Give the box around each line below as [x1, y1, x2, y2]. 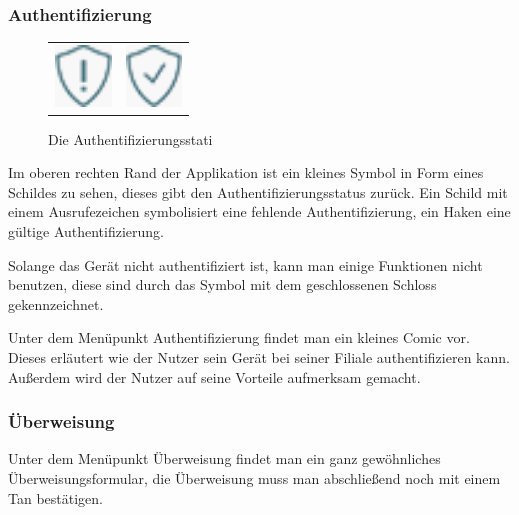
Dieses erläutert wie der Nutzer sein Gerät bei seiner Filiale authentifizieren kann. [8, 347, 510, 368]
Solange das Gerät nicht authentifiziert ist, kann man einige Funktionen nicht [8, 254, 483, 275]
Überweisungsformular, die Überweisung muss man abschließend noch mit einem [8, 468, 501, 489]
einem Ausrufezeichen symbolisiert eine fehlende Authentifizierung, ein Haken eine [8, 201, 511, 222]
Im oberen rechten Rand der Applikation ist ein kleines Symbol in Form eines [8, 162, 484, 183]
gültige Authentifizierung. [8, 221, 165, 242]
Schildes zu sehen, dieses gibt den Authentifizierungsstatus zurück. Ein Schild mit [8, 181, 508, 202]
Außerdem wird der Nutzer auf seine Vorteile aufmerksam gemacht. [8, 366, 421, 387]
